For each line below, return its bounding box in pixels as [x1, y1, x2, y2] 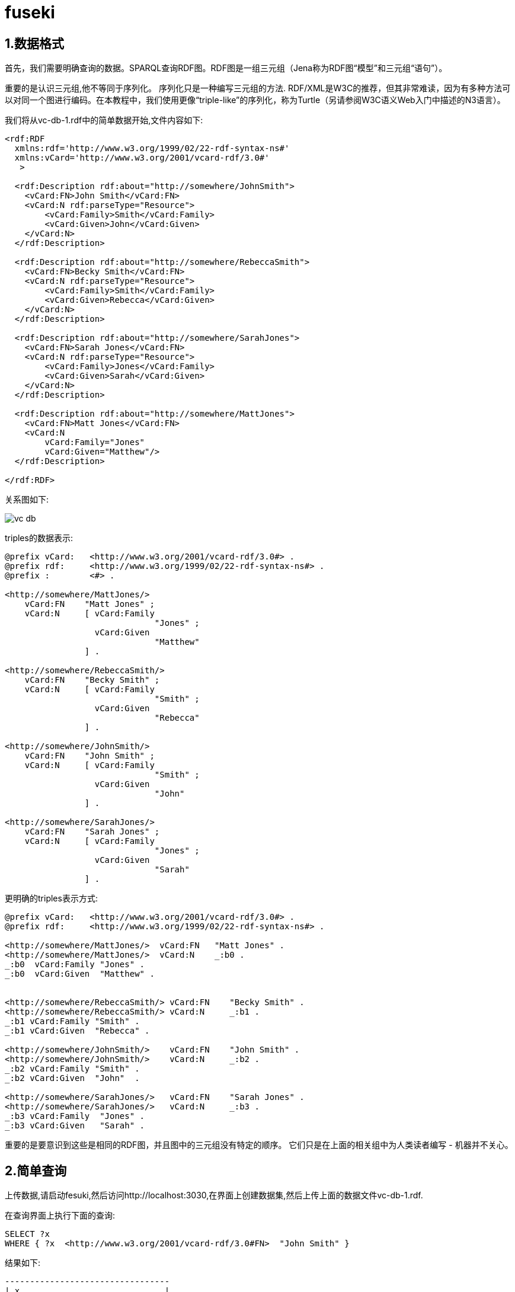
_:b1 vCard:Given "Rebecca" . [5, 1026, 150, 1036]
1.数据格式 [5, 36, 65, 51]
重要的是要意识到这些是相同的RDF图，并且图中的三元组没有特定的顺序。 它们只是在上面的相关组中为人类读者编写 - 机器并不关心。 [5, 1140, 513, 1150]
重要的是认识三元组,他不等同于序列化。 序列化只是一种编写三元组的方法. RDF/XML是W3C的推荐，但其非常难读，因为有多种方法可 [5, 83, 511, 94]
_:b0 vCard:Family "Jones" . [5, 960, 145, 970]
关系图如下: [5, 494, 49, 505]
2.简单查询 [5, 1163, 67, 1178]
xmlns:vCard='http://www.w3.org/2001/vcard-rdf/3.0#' [14, 153, 270, 163]
